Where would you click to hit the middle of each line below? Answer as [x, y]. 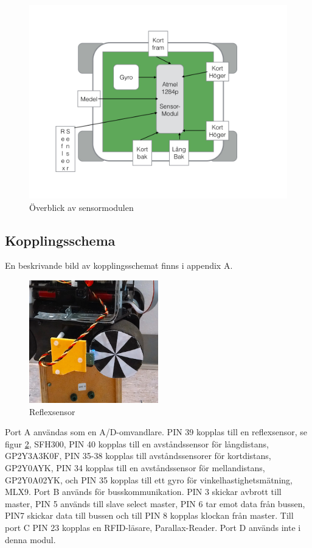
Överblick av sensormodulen [81, 207]
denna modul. [30, 539]
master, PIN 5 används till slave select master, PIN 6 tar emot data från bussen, [155, 503]
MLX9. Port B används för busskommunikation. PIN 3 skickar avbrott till [143, 492]
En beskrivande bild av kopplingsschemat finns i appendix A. [119, 265]
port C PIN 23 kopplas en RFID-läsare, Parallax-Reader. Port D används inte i [153, 528]
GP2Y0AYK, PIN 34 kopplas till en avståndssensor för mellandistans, [135, 468]
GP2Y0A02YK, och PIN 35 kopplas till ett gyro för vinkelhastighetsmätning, [149, 479]
